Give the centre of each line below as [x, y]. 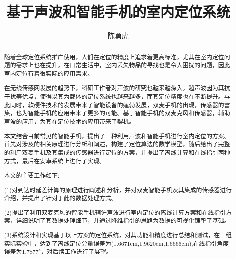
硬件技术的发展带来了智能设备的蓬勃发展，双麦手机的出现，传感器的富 [132, 104]
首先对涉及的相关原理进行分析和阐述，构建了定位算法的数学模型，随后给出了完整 [117, 144]
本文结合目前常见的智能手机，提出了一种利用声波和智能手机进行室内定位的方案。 [117, 136]
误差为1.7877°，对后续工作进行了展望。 [58, 252]
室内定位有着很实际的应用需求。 [49, 73]
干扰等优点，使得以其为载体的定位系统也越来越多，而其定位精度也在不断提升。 [114, 96]
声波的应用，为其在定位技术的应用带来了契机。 [69, 121]
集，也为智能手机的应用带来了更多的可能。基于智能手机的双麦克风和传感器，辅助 [117, 113]
